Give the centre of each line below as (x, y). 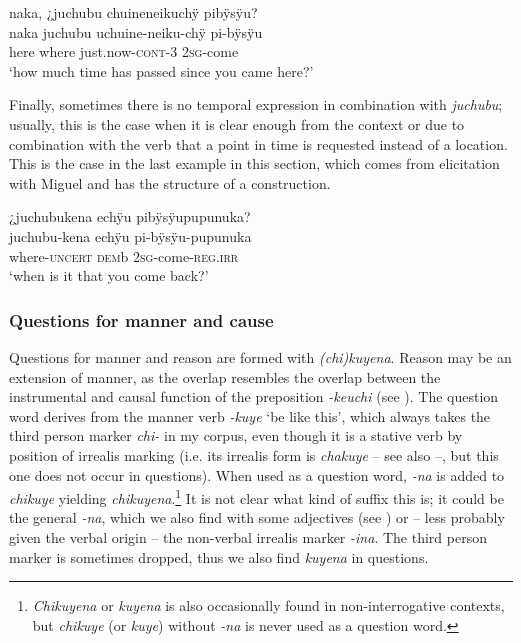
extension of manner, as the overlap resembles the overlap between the (225, 376)
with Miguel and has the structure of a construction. (170, 182)
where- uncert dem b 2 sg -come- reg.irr (124, 255)
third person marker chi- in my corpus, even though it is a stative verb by (236, 435)
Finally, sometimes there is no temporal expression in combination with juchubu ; (256, 104)
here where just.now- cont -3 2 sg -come (124, 51)
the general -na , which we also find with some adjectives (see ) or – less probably (257, 517)
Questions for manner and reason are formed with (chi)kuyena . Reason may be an (260, 356)
